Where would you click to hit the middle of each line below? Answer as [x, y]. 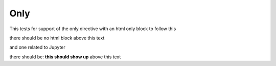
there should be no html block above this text [57, 38]
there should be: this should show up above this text [65, 57]
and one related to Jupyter [38, 47]
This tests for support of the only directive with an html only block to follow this [93, 29]
